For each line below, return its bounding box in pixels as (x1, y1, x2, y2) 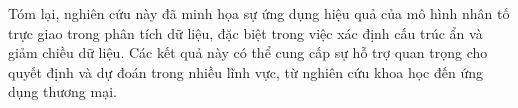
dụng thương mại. (8, 81, 117, 102)
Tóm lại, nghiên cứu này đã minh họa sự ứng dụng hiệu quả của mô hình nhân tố (8, 3, 510, 23)
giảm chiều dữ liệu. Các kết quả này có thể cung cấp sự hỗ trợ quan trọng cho (8, 42, 488, 63)
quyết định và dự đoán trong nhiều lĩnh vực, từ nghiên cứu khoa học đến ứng (8, 61, 483, 82)
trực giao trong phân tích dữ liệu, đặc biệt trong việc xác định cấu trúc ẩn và (8, 22, 483, 43)
